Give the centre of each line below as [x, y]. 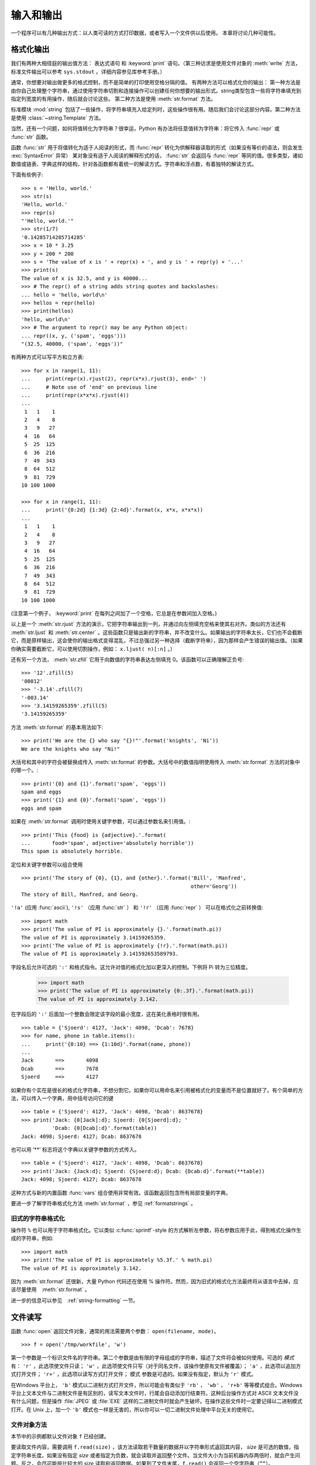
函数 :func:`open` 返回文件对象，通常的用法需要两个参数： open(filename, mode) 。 [115, 1331]
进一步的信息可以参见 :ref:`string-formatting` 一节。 [75, 1300]
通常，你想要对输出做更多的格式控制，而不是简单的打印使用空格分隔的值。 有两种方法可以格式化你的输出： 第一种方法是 [156, 83]
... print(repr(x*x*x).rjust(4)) [75, 395]
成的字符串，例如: [32, 1238]
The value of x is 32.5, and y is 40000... [85, 278]
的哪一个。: [25, 770]
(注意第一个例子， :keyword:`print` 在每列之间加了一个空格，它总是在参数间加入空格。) [114, 614]
